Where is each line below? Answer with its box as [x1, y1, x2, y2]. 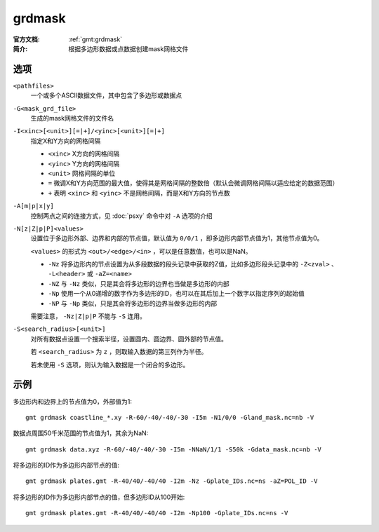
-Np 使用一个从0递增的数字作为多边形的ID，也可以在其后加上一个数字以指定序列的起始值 [48, 289, 305, 298]
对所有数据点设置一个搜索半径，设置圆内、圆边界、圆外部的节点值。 [30, 334, 227, 343]
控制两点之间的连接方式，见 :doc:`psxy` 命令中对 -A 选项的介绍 [30, 211, 213, 220]
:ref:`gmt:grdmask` [68, 35, 123, 43]
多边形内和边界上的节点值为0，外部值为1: [13, 397, 133, 406]
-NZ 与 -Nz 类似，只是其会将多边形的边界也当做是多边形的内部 [48, 279, 230, 287]
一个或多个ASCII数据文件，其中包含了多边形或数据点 [30, 91, 182, 100]
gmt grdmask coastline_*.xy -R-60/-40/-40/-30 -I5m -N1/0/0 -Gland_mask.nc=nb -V [25, 414, 314, 421]
